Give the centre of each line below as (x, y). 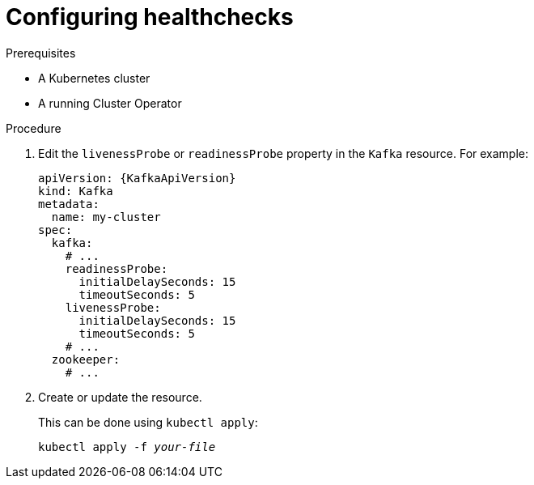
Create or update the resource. (120, 397)
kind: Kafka (76, 191)
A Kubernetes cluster (94, 78)
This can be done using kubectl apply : (148, 422)
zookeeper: (86, 359)
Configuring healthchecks (150, 17)
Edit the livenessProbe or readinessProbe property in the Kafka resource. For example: (284, 153)
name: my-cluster (106, 217)
